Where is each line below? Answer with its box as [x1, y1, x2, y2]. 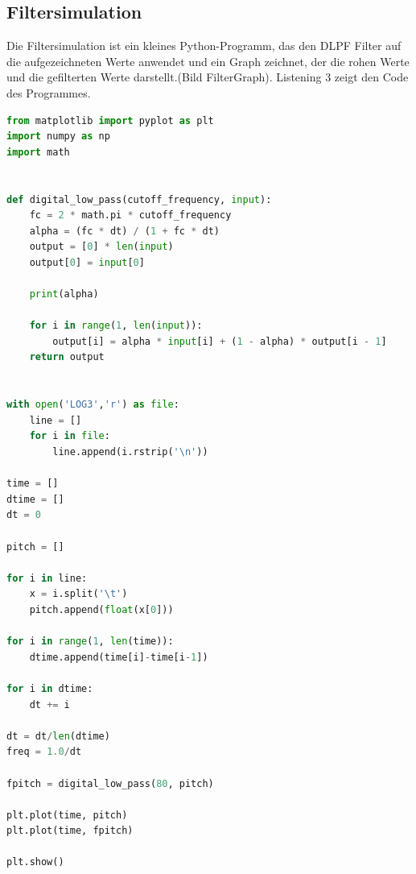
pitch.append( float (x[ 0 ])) [29, 603, 174, 615]
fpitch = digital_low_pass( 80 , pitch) [6, 777, 214, 789]
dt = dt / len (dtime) [6, 730, 110, 742]
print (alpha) [29, 288, 99, 300]
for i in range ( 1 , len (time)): [6, 636, 174, 648]
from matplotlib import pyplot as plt [6, 114, 214, 126]
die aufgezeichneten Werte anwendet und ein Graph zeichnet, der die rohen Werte [6, 52, 410, 69]
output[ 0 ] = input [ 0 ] [29, 256, 145, 268]
